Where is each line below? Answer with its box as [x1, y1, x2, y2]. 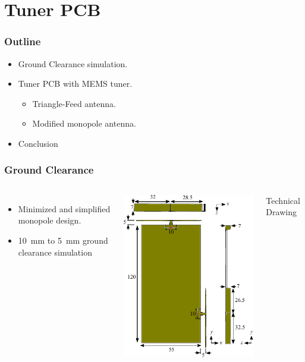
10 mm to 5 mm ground [18, 234, 108, 246]
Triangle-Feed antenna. [32, 97, 116, 109]
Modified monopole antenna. [32, 117, 136, 130]
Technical [266, 194, 300, 206]
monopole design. [18, 214, 81, 226]
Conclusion [18, 137, 58, 149]
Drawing [266, 206, 297, 218]
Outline [4, 34, 41, 49]
